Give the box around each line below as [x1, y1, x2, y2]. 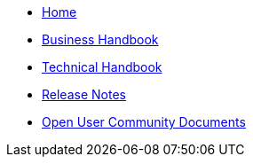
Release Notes [42, 87, 126, 102]
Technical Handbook [42, 59, 162, 74]
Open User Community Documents [42, 114, 246, 129]
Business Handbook [42, 32, 159, 47]
